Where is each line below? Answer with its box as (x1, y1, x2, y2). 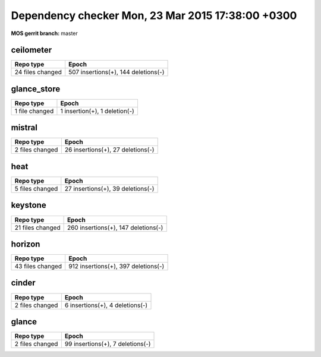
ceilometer (11, 45, 52, 55)
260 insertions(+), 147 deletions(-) (67, 223, 163, 232)
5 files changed (14, 185, 58, 192)
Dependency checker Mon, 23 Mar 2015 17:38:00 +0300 (11, 9, 297, 22)
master (60, 30, 78, 37)
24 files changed (14, 68, 62, 77)
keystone (11, 200, 47, 210)
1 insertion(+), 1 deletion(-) (60, 107, 135, 115)
